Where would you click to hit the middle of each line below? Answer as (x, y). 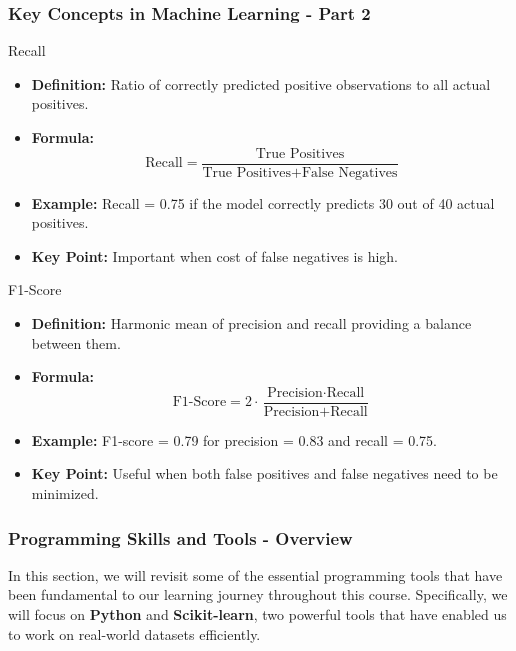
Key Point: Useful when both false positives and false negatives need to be (264, 473)
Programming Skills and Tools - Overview (180, 537)
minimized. (65, 493)
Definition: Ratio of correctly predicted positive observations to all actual (261, 83)
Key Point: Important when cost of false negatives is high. (215, 255)
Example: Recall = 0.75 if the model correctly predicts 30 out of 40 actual (263, 202)
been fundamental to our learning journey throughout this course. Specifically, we (258, 594)
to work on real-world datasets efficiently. (134, 633)
